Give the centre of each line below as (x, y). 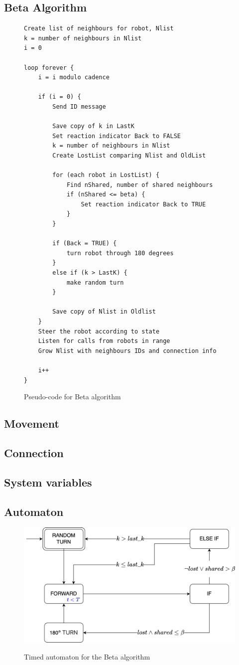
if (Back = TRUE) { (85, 244)
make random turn (95, 282)
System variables (48, 482)
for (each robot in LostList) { (106, 175)
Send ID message (79, 106)
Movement (32, 423)
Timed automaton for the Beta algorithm (87, 656)
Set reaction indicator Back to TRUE (143, 204)
